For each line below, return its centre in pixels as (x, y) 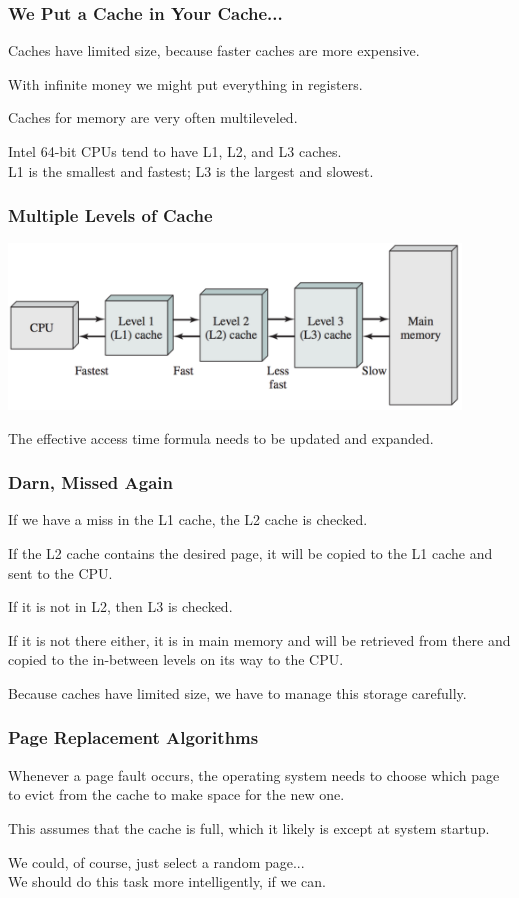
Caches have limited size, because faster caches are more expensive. (214, 50)
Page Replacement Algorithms (133, 737)
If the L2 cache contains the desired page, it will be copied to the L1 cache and (250, 552)
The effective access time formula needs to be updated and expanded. (221, 437)
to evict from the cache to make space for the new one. (176, 794)
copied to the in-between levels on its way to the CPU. (176, 659)
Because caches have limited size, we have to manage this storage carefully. (237, 692)
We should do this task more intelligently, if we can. (167, 881)
